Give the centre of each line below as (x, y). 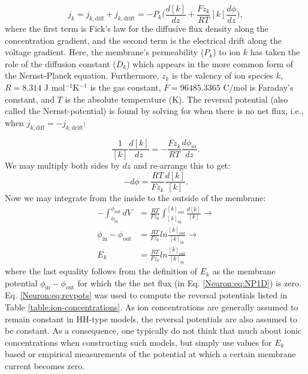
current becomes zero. (45, 366)
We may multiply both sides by (62, 165)
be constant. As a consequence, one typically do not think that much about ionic (153, 330)
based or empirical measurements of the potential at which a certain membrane (150, 354)
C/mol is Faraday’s (258, 87)
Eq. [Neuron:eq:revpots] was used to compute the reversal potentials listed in (146, 295)
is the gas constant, (126, 87)
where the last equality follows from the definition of (101, 271)
